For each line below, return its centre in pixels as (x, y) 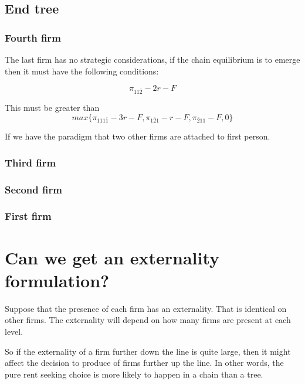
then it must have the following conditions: (82, 71)
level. (14, 331)
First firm (28, 216)
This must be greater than (52, 107)
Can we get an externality (112, 257)
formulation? (57, 280)
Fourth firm (33, 37)
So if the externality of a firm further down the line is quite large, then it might (148, 351)
